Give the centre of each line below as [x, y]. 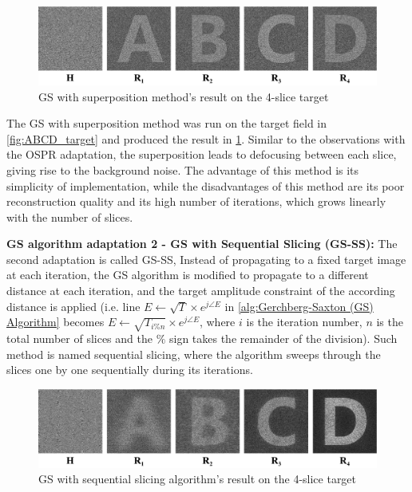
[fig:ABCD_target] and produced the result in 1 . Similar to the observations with [206, 138]
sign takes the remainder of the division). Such [283, 338]
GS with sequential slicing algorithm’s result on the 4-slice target [198, 479]
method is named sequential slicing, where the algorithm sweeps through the [194, 354]
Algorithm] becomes [55, 322]
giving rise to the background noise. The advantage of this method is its [183, 169]
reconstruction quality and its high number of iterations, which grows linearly [196, 201]
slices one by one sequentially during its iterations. [130, 370]
